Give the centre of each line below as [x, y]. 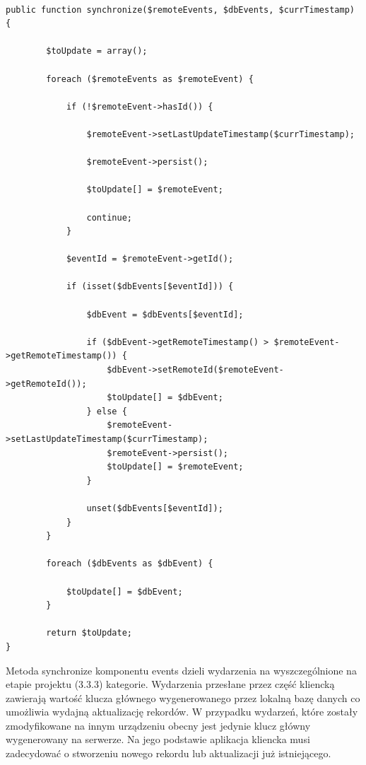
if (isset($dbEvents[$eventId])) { [150, 287]
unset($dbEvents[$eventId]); [155, 508]
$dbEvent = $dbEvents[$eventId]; [165, 314]
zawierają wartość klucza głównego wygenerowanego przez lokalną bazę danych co [183, 697]
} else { [107, 411]
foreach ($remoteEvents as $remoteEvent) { [150, 79]
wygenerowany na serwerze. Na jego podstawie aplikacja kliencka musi [158, 739]
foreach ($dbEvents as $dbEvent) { [130, 564]
